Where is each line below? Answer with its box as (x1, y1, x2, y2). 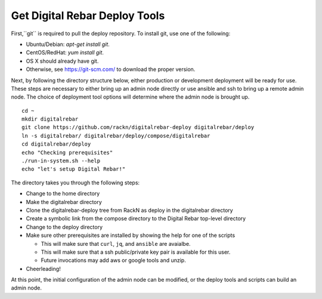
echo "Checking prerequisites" (21, 149, 113, 156)
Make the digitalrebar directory (26, 198, 103, 205)
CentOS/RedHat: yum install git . (26, 49, 104, 56)
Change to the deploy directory (26, 223, 103, 230)
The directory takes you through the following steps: (11, 179, 140, 186)
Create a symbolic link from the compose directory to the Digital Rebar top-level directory (26, 215, 246, 222)
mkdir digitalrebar (21, 116, 79, 122)
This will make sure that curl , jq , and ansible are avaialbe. (41, 240, 191, 247)
